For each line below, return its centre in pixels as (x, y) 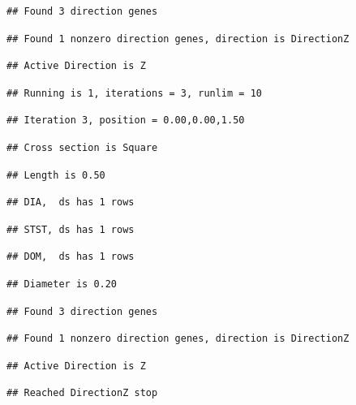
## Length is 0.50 (56, 175)
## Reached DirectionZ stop (82, 393)
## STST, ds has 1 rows (71, 229)
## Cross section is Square (82, 147)
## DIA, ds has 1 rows (71, 202)
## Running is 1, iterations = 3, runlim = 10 (134, 93)
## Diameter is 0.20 (62, 284)
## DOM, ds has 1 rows (71, 257)
